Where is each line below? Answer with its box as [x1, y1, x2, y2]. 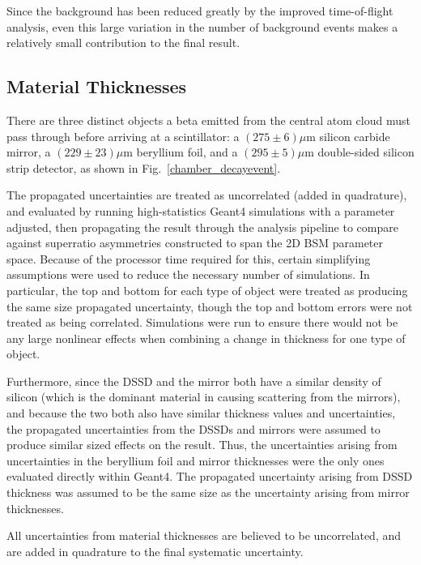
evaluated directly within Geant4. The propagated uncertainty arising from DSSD [6, 468, 413, 485]
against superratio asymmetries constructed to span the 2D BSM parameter [6, 234, 384, 251]
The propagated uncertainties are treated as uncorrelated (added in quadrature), [6, 186, 407, 203]
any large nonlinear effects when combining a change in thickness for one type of [6, 329, 406, 346]
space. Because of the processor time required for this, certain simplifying [6, 250, 371, 267]
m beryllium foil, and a [123, 143, 238, 161]
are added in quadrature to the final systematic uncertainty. [6, 542, 304, 559]
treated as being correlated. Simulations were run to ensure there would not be [6, 314, 398, 331]
